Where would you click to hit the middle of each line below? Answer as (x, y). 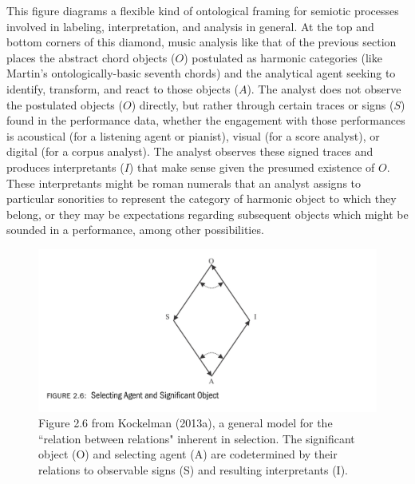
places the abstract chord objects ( (91, 57)
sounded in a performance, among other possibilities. (135, 230)
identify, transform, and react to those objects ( (123, 88)
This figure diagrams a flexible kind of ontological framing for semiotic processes (203, 10)
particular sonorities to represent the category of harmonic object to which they (202, 198)
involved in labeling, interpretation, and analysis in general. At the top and (190, 26)
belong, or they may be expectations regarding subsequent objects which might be (207, 214)
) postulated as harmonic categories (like (283, 57)
